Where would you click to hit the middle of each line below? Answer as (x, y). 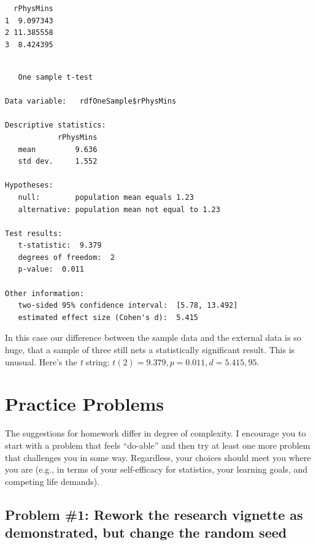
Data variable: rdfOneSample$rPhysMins (91, 101)
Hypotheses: (29, 185)
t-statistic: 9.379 (60, 246)
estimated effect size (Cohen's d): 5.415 (108, 317)
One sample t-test (56, 77)
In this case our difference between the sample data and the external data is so (153, 337)
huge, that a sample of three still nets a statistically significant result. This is (150, 350)
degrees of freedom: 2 (66, 257)
